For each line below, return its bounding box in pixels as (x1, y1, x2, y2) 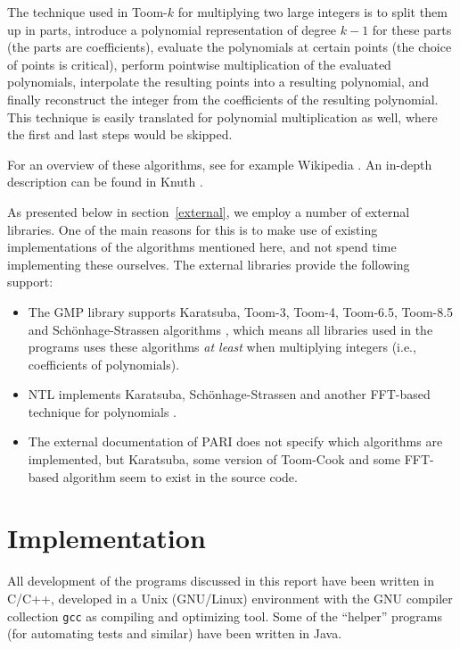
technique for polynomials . (28, 402, 177, 420)
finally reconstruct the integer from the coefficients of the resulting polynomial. (7, 89, 439, 108)
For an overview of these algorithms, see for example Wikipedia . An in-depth (7, 154, 432, 173)
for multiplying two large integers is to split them (177, 3, 448, 21)
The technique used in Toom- (7, 3, 168, 21)
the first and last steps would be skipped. (7, 125, 233, 144)
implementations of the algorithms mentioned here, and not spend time (7, 237, 397, 256)
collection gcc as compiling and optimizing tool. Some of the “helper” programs (7, 606, 443, 625)
